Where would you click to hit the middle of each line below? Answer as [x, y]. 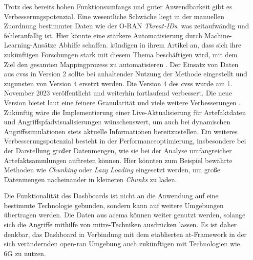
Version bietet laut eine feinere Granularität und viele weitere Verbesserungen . [122, 102]
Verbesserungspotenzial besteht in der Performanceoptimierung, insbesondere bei [125, 141]
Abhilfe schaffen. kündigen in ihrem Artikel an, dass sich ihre [150, 45]
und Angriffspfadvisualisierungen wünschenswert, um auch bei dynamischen [117, 122]
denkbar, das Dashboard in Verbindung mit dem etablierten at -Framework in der [126, 234]
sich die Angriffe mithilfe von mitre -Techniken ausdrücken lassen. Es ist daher [120, 225]
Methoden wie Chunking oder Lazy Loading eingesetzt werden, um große [112, 170]
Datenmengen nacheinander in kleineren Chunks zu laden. [91, 179]
